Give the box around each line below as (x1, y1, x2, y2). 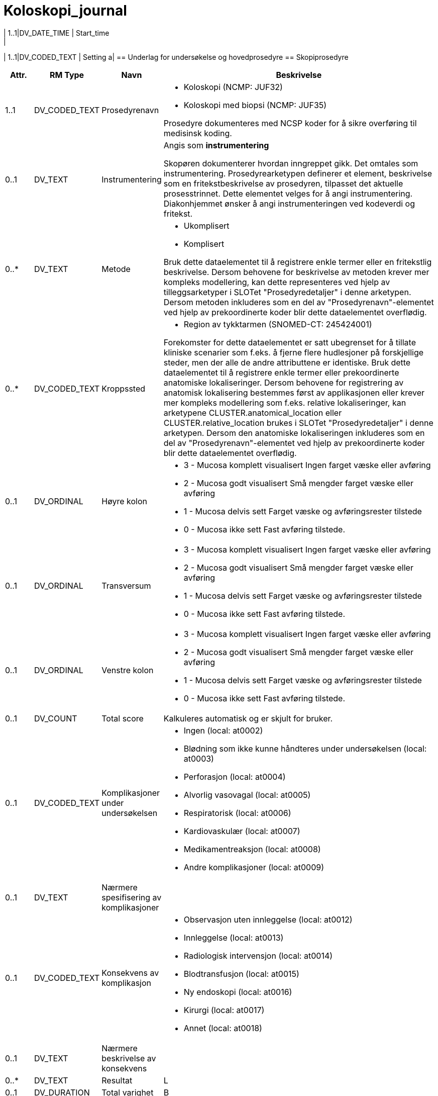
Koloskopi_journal (4, 2, 127, 19)
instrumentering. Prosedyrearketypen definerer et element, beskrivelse (163, 168, 432, 178)
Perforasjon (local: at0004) (183, 771, 286, 782)
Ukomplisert (183, 220, 230, 231)
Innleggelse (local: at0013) (183, 932, 284, 943)
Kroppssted (101, 383, 146, 394)
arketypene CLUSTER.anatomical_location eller (163, 407, 342, 418)
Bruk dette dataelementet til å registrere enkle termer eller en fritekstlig (163, 256, 432, 267)
